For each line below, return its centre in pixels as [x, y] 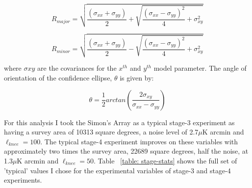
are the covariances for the [77, 68]
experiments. [23, 180]
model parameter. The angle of [200, 68]
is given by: [137, 78]
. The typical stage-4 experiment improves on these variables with [139, 141]
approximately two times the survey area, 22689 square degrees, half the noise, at [126, 151]
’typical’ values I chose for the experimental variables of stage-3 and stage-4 [117, 170]
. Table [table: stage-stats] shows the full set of [165, 161]
